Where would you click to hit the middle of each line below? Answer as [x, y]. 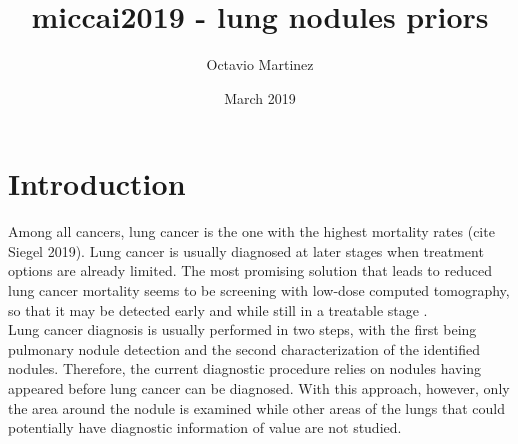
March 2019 [260, 97]
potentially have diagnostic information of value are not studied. [205, 427]
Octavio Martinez [260, 64]
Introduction [97, 183]
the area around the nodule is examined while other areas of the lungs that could [257, 407]
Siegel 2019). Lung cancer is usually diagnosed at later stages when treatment [246, 250]
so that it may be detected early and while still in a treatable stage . [218, 309]
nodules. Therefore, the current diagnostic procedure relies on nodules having [245, 368]
